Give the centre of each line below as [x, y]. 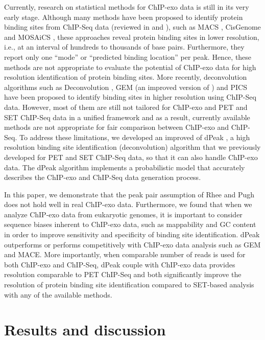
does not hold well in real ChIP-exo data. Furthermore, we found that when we [128, 204]
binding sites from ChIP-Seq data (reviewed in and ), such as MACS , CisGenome [132, 27]
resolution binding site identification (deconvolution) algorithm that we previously [132, 147]
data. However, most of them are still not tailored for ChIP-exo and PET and [126, 107]
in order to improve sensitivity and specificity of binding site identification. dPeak [132, 234]
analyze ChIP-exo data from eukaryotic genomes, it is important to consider [123, 214]
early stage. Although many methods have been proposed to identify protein [124, 17]
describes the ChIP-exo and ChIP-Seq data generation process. [103, 177]
